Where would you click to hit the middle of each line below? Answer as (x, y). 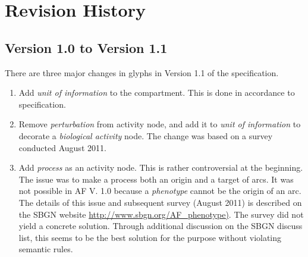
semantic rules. (46, 249)
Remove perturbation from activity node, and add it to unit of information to (160, 124)
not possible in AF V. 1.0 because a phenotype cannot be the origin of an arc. (160, 191)
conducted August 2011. (62, 147)
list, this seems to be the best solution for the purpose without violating (150, 237)
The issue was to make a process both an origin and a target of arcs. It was (156, 179)
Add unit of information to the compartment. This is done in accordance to (157, 93)
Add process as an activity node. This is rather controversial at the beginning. (161, 167)
